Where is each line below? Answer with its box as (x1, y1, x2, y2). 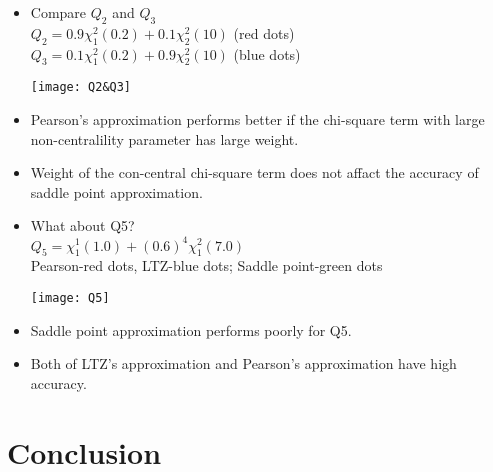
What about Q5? (30, 215, 135, 236)
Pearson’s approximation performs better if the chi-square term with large (30, 109, 485, 130)
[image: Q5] (30, 290, 110, 305)
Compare (30, 2, 87, 22)
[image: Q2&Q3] (30, 80, 132, 95)
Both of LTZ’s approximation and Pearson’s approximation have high (30, 353, 457, 374)
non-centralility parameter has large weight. (30, 128, 299, 149)
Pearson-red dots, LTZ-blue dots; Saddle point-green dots (30, 255, 383, 276)
